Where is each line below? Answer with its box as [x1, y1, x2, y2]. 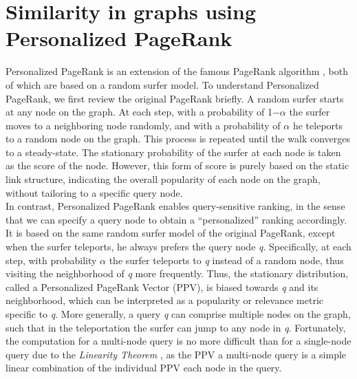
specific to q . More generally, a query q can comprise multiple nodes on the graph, [6, 307, 351, 321]
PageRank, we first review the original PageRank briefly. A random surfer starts [6, 91, 344, 105]
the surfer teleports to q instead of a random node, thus [109, 252, 344, 267]
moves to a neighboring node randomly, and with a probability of [6, 118, 281, 132]
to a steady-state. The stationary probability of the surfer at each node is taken [6, 144, 341, 159]
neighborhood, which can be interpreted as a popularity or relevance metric [6, 293, 323, 307]
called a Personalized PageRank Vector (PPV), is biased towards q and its [6, 279, 318, 294]
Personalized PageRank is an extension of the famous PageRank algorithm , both [6, 64, 348, 78]
